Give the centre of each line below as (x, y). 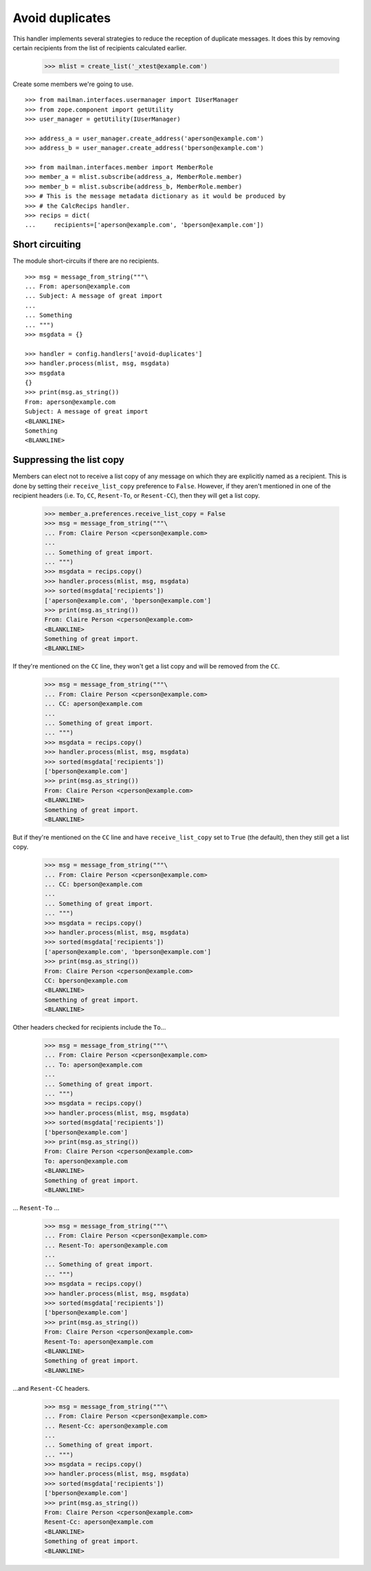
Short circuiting (47, 245)
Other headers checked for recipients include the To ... (89, 1028)
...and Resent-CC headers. (51, 1388)
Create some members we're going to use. (73, 84)
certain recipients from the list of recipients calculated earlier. (100, 47)
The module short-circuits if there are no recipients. (86, 261)
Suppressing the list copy (69, 460)
